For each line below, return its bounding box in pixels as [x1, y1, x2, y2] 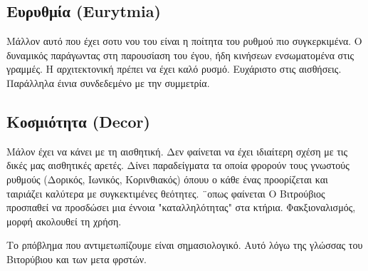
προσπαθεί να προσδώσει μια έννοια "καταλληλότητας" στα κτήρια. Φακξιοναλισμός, [6, 200, 356, 215]
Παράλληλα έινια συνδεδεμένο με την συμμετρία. [6, 75, 210, 90]
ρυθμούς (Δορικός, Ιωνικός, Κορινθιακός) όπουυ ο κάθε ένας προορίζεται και [6, 171, 328, 186]
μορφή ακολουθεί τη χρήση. [6, 213, 122, 228]
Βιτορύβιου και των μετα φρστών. [6, 251, 147, 266]
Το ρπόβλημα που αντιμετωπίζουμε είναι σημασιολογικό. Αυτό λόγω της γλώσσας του [6, 237, 363, 252]
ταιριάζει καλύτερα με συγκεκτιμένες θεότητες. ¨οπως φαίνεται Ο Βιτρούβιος [6, 185, 325, 200]
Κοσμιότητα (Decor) [6, 110, 150, 132]
